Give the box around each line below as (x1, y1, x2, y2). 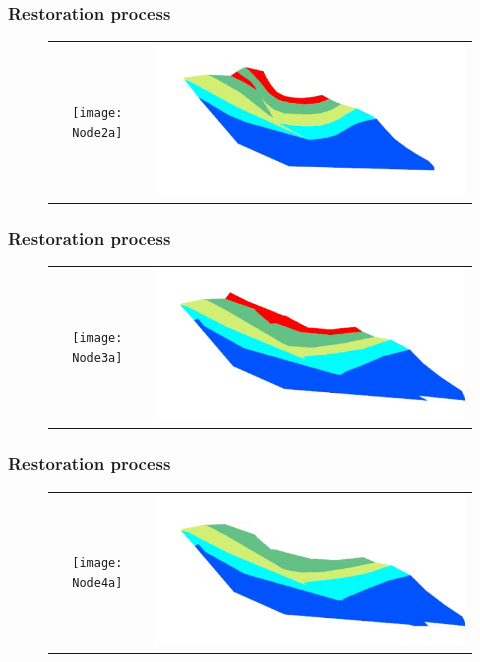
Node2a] (72, 125, 123, 140)
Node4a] (72, 576, 123, 591)
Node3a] (72, 350, 123, 365)
